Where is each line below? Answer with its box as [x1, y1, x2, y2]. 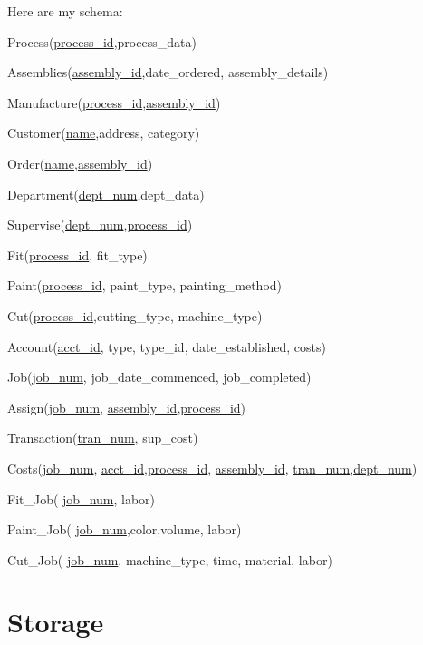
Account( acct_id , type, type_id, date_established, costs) [7, 337, 326, 356]
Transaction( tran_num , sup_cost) [7, 428, 198, 447]
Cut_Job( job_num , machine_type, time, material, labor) [7, 550, 332, 569]
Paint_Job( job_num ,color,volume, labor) [7, 520, 242, 539]
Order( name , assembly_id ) [7, 153, 153, 172]
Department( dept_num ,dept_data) [7, 184, 205, 203]
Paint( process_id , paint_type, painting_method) [7, 276, 283, 295]
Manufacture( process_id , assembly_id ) [7, 93, 221, 112]
